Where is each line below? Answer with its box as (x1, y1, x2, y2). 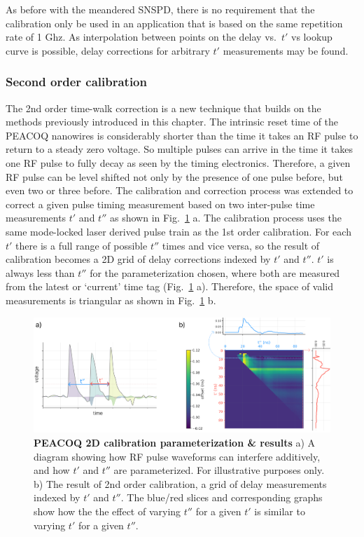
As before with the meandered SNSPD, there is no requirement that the (6, 2, 315, 16)
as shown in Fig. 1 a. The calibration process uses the (109, 210, 342, 225)
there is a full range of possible (15, 238, 148, 252)
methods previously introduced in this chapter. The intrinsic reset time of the (6, 114, 339, 129)
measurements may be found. (223, 43, 349, 57)
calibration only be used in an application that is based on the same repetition (6, 15, 343, 30)
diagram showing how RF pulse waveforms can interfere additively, (34, 449, 321, 463)
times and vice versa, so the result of (162, 238, 320, 252)
